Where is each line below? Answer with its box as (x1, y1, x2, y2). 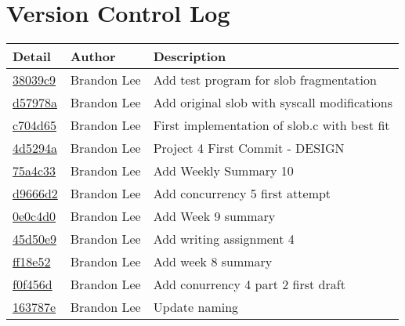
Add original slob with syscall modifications (153, 93, 392, 112)
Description (153, 47, 226, 66)
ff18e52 (13, 252, 51, 271)
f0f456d (13, 275, 52, 294)
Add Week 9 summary (153, 207, 276, 226)
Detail (13, 47, 51, 66)
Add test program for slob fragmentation (153, 71, 377, 89)
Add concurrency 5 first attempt (153, 184, 331, 203)
